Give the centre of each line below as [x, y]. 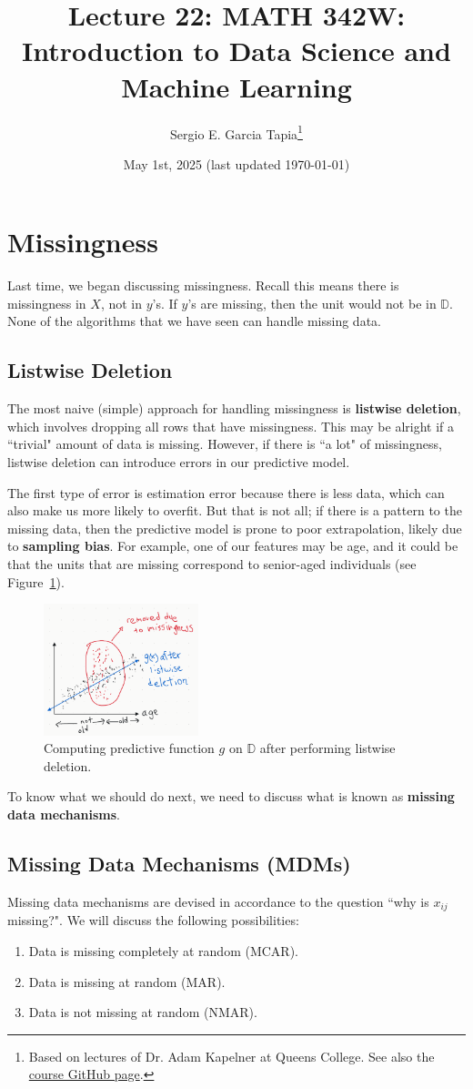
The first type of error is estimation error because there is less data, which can [226, 492]
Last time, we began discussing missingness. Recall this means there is [203, 285]
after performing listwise [327, 748]
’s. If [165, 303]
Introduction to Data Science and [236, 51]
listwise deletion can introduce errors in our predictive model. [179, 462]
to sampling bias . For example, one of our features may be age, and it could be [233, 546]
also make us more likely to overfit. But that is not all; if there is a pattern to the [235, 510]
